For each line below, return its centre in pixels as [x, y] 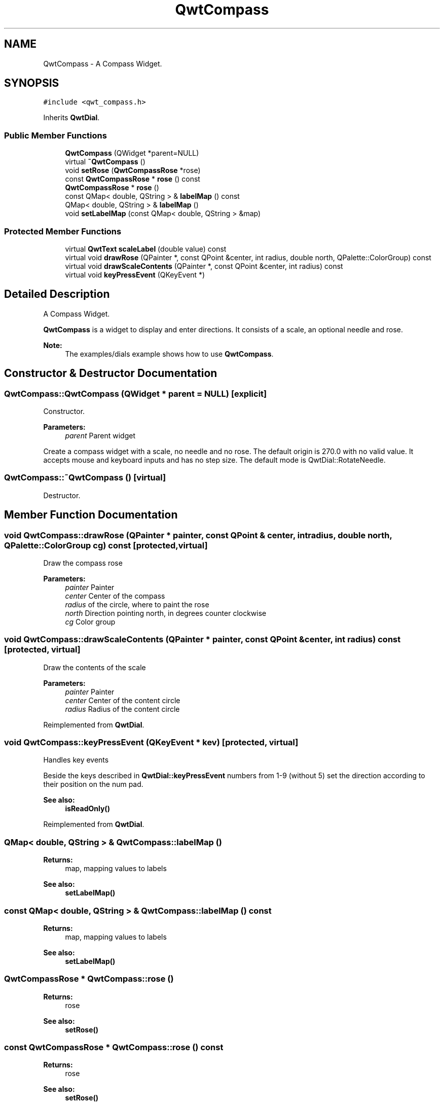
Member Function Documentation [91, 515]
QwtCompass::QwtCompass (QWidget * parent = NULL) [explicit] [136, 393]
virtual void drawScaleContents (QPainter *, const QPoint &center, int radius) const [204, 266]
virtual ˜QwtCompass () [105, 162]
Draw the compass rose [83, 563]
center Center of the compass [115, 596]
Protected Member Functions [63, 231]
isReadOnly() [87, 809]
